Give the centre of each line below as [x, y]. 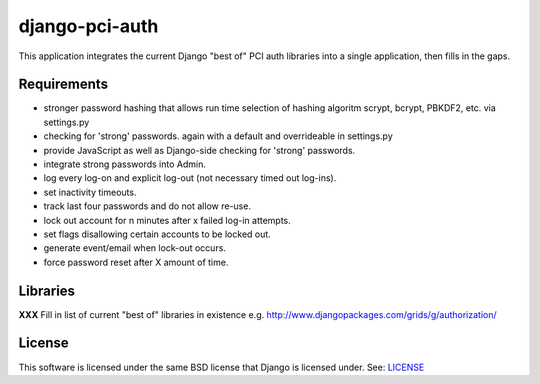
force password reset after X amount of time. [136, 262]
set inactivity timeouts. [90, 192]
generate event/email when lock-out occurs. [135, 248]
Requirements [63, 84]
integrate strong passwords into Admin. [125, 164]
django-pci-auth [88, 26]
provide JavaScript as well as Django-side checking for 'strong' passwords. [199, 150]
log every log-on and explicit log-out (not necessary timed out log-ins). [190, 178]
